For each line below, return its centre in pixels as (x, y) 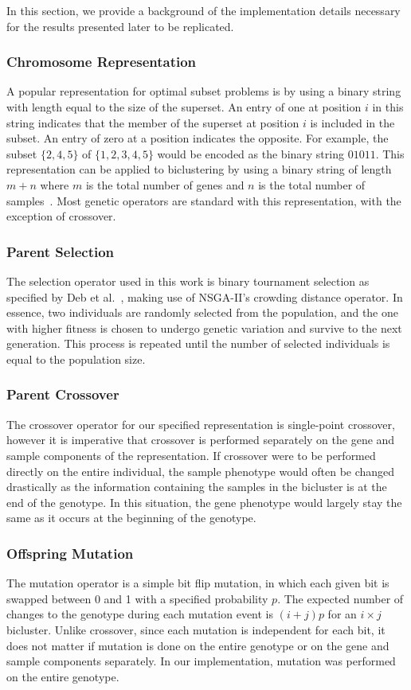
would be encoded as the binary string (251, 153)
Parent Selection (61, 251)
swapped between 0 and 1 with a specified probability (137, 598)
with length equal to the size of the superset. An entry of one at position (184, 107)
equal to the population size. (76, 359)
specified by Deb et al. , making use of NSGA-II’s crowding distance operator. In (205, 296)
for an (342, 614)
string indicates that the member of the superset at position (153, 122)
